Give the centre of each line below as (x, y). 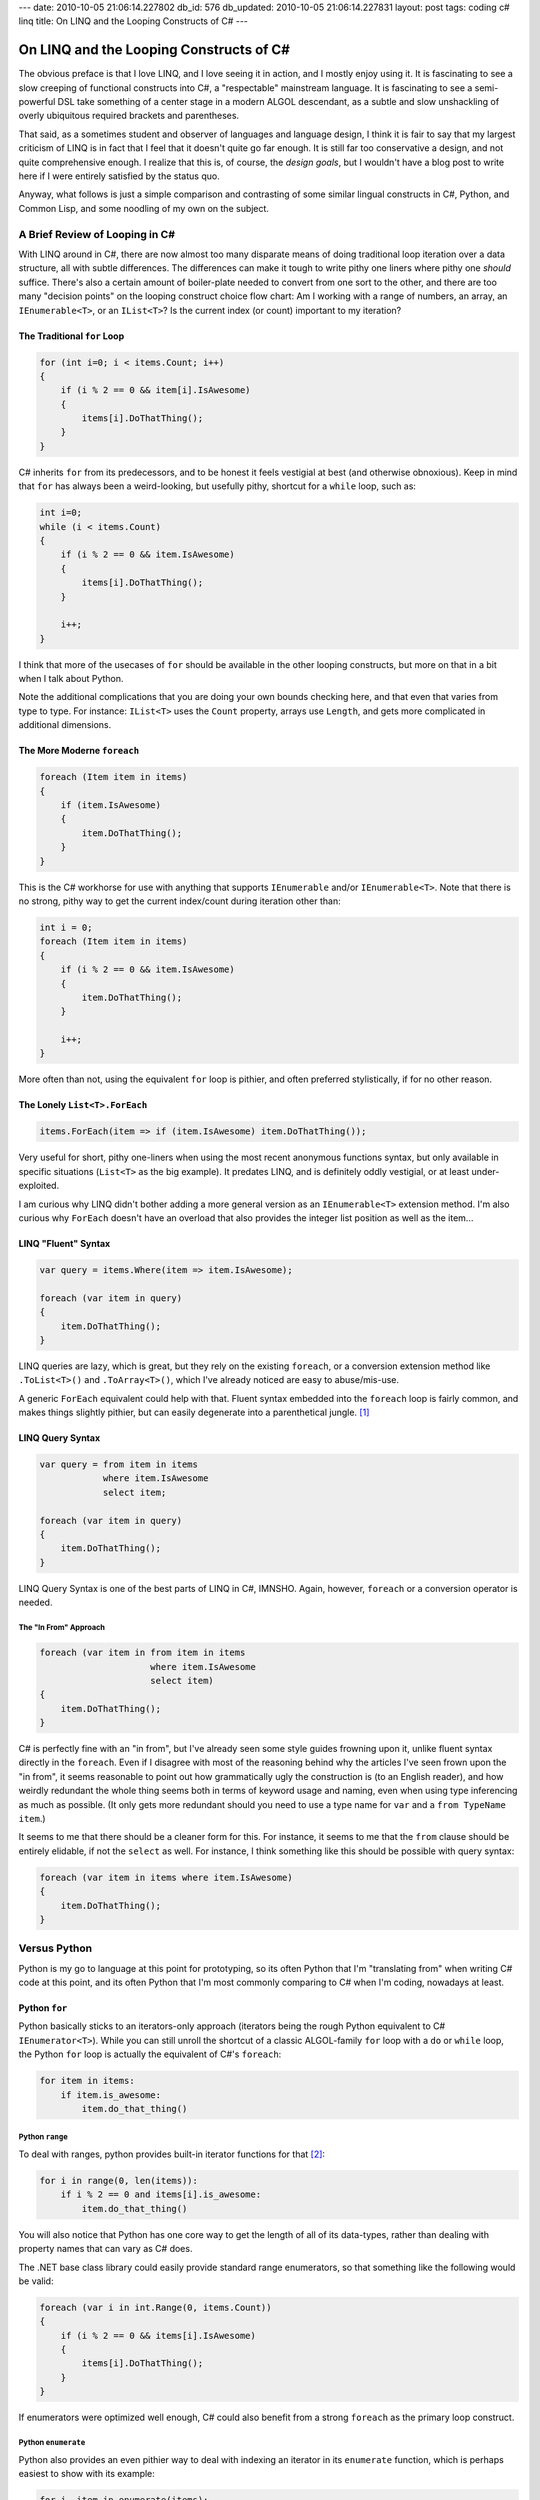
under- (485, 1171)
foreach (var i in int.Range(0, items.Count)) (155, 2307)
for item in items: (87, 2081)
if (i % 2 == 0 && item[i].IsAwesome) (155, 390)
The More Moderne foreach (79, 751)
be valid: (36, 2281)
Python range (43, 2137)
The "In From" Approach (61, 1627)
